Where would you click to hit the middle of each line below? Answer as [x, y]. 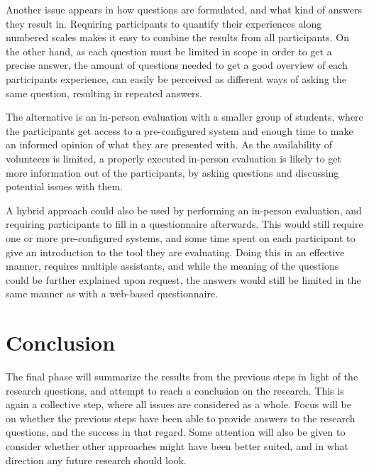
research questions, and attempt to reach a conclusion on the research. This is [175, 390]
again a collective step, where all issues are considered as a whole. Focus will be [178, 404]
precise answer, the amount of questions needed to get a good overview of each [177, 65]
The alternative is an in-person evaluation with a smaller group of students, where [184, 117]
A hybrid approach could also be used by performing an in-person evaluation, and [184, 210]
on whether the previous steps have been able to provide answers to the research [181, 418]
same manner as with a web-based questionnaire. [112, 293]
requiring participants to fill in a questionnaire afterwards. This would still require [184, 224]
